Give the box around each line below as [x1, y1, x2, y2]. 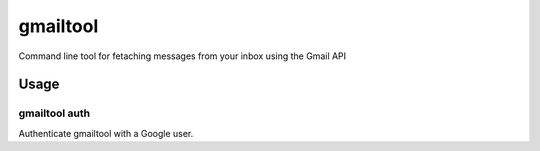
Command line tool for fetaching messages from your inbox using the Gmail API [18, 50, 347, 62]
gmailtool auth [18, 106, 90, 120]
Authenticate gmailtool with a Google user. [18, 127, 194, 139]
